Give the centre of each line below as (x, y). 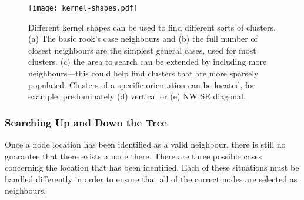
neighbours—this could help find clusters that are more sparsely (143, 73)
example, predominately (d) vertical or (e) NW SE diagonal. (137, 96)
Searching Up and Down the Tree (86, 122)
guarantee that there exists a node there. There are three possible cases (133, 156)
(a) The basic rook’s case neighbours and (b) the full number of (143, 39)
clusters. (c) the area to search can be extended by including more (148, 61)
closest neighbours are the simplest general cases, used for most (142, 50)
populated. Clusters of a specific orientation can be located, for (142, 84)
